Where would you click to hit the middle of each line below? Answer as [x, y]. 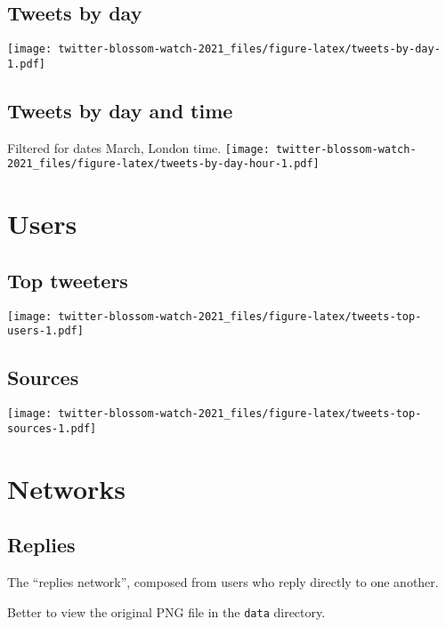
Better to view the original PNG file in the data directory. [166, 611]
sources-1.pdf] [52, 428]
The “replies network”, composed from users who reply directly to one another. [223, 582]
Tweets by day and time [120, 110]
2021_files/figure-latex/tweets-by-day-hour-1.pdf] [163, 164]
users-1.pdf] [45, 331]
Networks [67, 488]
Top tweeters [68, 280]
